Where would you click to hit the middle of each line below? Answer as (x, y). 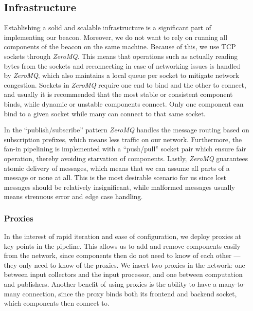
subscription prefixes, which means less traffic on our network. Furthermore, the (123, 139)
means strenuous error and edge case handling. (73, 196)
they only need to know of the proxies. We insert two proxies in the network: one (125, 265)
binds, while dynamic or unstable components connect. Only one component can (124, 103)
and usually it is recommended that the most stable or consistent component (118, 94)
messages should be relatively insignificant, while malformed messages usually (119, 187)
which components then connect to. (57, 303)
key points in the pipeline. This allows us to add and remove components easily (122, 246)
